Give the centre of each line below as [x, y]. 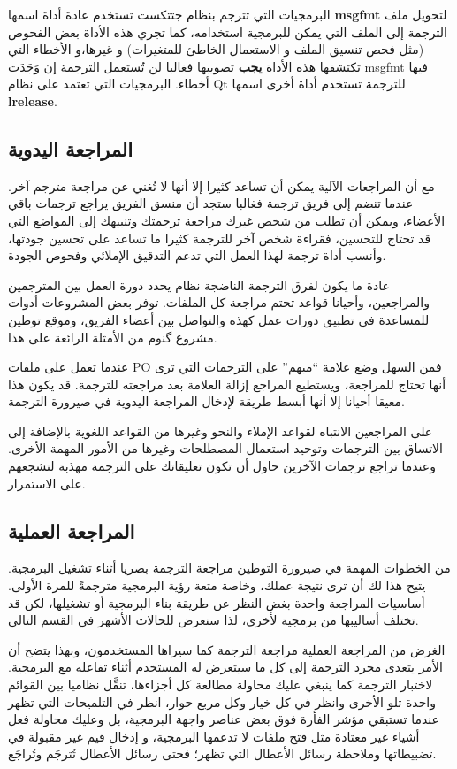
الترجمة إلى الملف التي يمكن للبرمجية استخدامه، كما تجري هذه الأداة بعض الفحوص [228, 31]
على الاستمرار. [47, 483]
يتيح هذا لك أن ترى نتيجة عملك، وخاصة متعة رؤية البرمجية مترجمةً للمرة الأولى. [217, 585]
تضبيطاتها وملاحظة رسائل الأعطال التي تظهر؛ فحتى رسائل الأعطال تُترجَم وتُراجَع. [222, 754]
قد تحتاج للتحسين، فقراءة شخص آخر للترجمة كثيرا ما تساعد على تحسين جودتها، [220, 238]
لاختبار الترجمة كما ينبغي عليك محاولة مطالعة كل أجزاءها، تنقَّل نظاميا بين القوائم [221, 684]
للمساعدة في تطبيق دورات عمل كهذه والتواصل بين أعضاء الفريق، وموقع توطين [219, 319]
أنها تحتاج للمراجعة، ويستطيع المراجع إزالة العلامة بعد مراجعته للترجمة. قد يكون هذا [227, 384]
